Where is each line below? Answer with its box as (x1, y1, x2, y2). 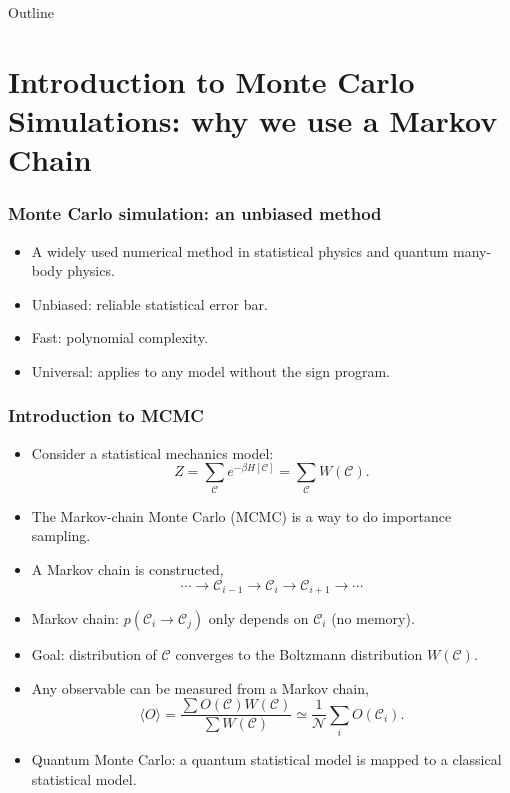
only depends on (208, 607, 309, 628)
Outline (8, 2, 54, 22)
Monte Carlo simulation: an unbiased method (8, 201, 382, 226)
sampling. (31, 525, 91, 546)
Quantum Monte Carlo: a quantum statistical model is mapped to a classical (31, 748, 502, 769)
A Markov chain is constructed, (31, 558, 224, 579)
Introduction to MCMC (8, 403, 204, 428)
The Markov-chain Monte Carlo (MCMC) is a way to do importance (31, 505, 452, 526)
